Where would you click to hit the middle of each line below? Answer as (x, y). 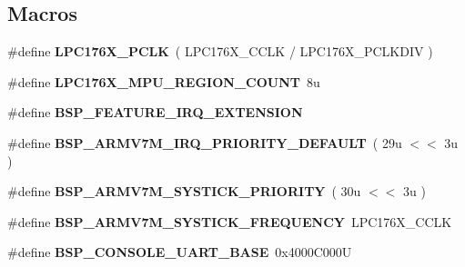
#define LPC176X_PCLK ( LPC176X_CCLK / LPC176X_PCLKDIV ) (220, 51)
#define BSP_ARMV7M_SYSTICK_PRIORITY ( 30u (184, 191)
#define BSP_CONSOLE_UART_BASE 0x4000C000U (180, 252)
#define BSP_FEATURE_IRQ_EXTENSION (155, 112)
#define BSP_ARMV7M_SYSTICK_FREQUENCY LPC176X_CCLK (230, 221)
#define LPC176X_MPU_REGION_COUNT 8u (164, 81)
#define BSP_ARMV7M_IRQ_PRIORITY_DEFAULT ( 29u (205, 142)
